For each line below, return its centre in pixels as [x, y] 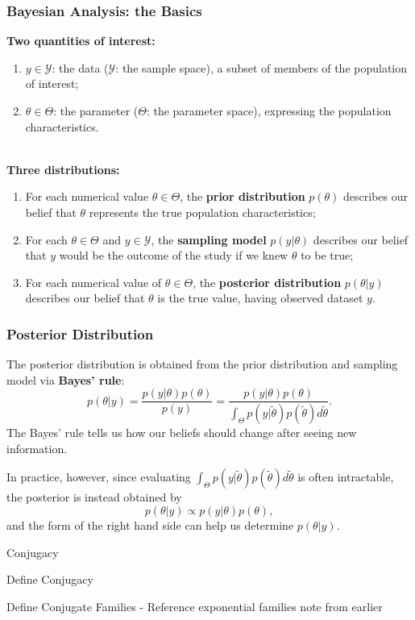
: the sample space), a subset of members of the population [261, 67]
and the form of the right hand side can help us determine [150, 525]
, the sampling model [209, 239]
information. [37, 448]
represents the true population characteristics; [202, 212]
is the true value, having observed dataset [260, 298]
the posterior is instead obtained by [94, 497]
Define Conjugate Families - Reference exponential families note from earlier [195, 606]
